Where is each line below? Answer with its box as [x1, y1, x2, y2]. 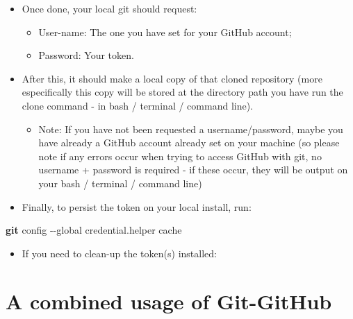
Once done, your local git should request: [22, 1, 197, 15]
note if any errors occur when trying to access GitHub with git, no [38, 148, 322, 163]
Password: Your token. [38, 48, 134, 62]
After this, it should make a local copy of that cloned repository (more [22, 71, 322, 85]
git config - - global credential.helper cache [6, 223, 182, 237]
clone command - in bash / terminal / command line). [22, 98, 254, 112]
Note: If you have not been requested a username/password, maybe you [38, 121, 343, 136]
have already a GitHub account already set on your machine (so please [38, 135, 340, 150]
